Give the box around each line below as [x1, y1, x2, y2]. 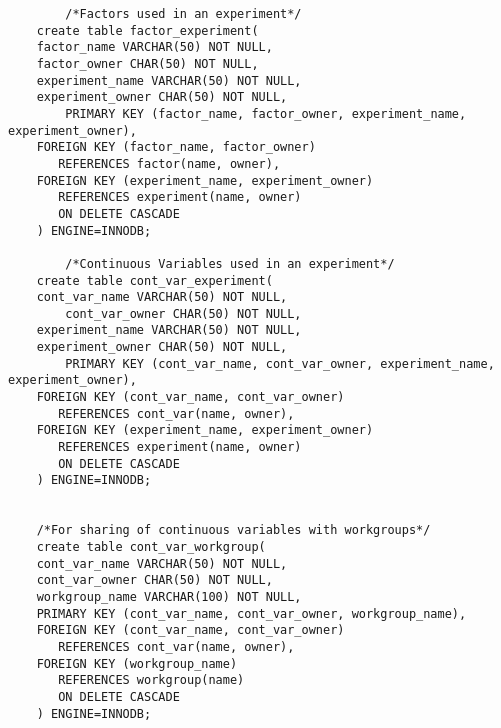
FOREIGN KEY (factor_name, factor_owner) [36, 140, 316, 155]
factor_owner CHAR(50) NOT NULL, [36, 56, 259, 71]
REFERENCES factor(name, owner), [58, 156, 281, 171]
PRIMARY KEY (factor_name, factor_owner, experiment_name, [65, 106, 467, 121]
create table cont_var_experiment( [36, 273, 273, 288]
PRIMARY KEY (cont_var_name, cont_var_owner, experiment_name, [65, 356, 495, 371]
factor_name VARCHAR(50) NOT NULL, [36, 40, 273, 55]
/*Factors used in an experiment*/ [65, 7, 302, 21]
